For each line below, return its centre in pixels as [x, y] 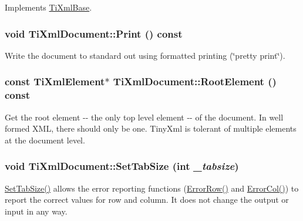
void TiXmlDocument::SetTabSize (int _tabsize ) [122, 166]
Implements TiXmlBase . [48, 7]
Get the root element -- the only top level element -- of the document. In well [144, 117]
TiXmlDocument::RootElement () [195, 81]
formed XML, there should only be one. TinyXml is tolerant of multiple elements [151, 128]
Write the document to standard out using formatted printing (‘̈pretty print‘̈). [145, 55]
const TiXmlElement [55, 81]
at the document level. [45, 140]
